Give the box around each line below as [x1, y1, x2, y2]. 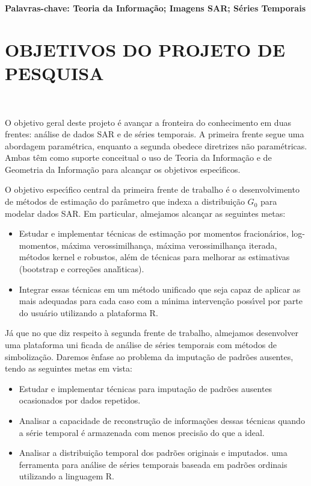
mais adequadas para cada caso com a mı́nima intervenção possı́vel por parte [19, 294, 303, 307]
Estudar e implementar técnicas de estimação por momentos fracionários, [19, 227, 289, 240]
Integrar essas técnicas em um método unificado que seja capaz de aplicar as [19, 282, 301, 295]
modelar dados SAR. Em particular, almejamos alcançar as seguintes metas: [5, 207, 286, 219]
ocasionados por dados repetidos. [19, 394, 141, 407]
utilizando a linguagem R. [19, 470, 114, 482]
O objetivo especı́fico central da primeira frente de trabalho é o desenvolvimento [5, 183, 300, 196]
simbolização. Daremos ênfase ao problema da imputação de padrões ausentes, [5, 350, 294, 363]
